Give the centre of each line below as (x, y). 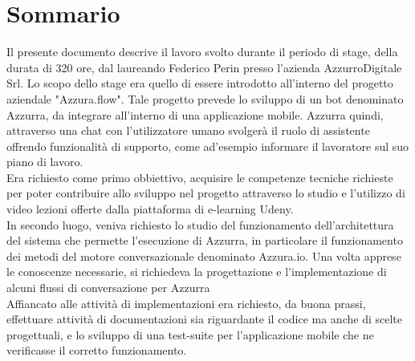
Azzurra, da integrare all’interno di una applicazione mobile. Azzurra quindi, (195, 114)
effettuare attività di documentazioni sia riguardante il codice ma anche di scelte (204, 319)
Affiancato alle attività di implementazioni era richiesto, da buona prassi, (186, 303)
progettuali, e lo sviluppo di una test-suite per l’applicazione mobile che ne (190, 334)
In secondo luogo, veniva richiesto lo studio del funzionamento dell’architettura (200, 224)
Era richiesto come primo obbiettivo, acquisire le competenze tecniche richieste (200, 177)
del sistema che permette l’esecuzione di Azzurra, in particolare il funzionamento (205, 240)
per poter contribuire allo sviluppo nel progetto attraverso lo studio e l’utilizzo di (206, 193)
